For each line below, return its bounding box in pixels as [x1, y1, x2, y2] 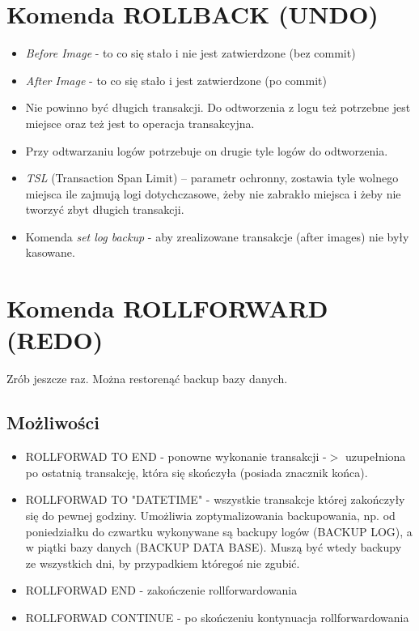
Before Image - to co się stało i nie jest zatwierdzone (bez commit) [25, 45, 356, 62]
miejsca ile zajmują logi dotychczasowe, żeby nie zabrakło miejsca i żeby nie [25, 185, 401, 202]
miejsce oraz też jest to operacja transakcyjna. [25, 114, 255, 131]
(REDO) [6, 323, 104, 356]
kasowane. [25, 244, 75, 261]
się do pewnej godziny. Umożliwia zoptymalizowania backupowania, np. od [25, 506, 396, 523]
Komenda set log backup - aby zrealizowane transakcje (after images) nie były [25, 228, 409, 245]
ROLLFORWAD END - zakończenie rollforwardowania [25, 582, 298, 599]
